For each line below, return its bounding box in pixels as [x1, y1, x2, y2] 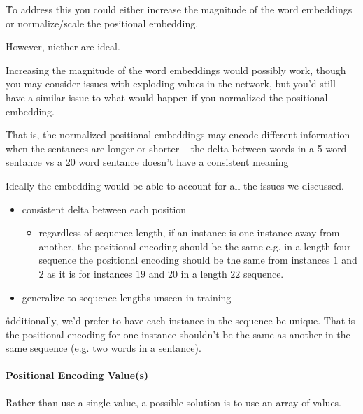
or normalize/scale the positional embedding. [6, 15, 199, 30]
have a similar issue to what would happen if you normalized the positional [6, 90, 328, 104]
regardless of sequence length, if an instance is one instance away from [38, 225, 340, 240]
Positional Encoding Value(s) [6, 368, 149, 383]
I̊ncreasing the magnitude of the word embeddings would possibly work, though [6, 62, 346, 77]
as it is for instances [47, 266, 133, 280]
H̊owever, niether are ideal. [6, 39, 120, 54]
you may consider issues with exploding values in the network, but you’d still [6, 76, 336, 91]
